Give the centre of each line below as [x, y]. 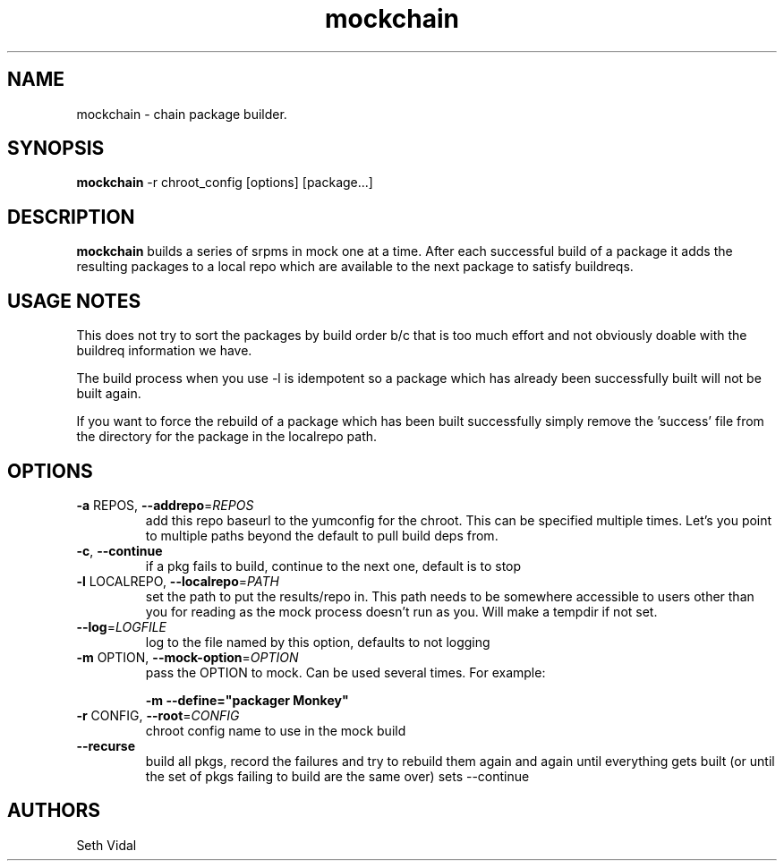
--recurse [106, 745]
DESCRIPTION [71, 217]
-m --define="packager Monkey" [247, 700]
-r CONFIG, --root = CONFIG [158, 715]
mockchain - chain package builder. [182, 114]
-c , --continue [119, 550]
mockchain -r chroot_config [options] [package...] [225, 183]
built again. [109, 394]
